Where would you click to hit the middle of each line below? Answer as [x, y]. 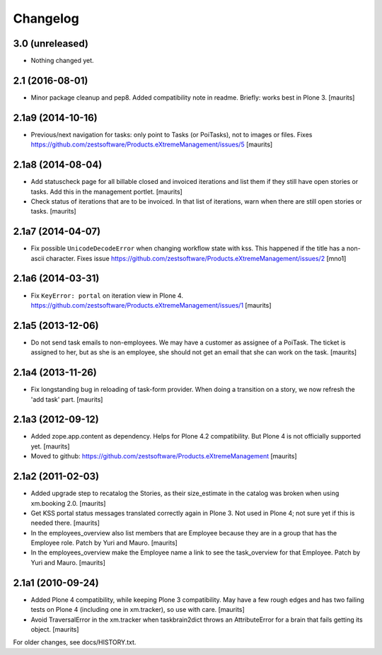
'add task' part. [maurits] [67, 399]
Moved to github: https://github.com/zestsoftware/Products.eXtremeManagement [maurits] [164, 456]
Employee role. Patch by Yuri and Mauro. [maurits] [104, 543]
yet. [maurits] [50, 446]
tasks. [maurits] [54, 211]
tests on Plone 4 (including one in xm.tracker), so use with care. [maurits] [138, 610]
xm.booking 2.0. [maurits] [68, 503]
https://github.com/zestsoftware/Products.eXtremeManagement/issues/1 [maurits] [151, 305]
